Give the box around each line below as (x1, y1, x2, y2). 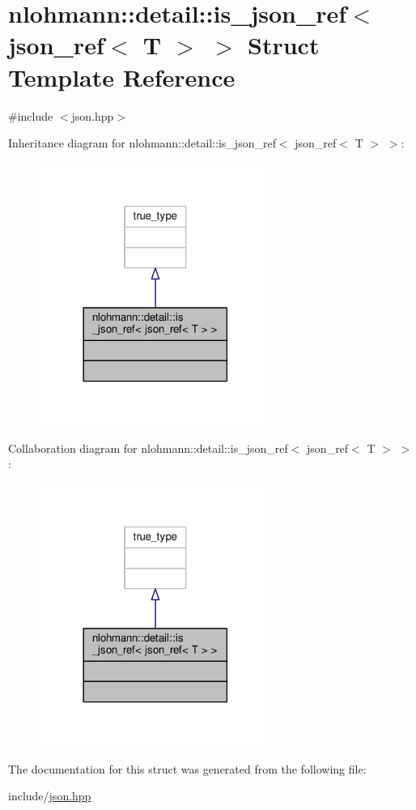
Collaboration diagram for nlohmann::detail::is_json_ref (8, 439, 288, 456)
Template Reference (8, 60, 236, 93)
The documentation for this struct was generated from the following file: (8, 760, 367, 777)
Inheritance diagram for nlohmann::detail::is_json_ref (8, 134, 276, 151)
